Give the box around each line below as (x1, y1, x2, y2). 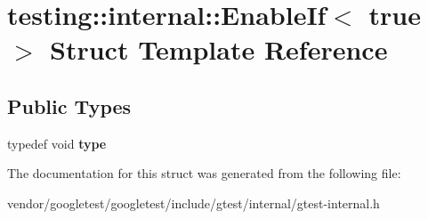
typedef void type (7, 134, 107, 152)
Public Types (7, 92, 132, 119)
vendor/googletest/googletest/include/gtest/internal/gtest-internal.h (7, 193, 380, 212)
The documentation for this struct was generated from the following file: (7, 164, 401, 182)
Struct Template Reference (50, 31, 388, 68)
